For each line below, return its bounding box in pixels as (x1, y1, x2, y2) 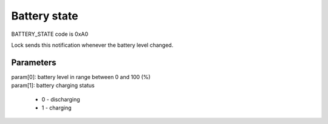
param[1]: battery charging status (11, 82, 95, 89)
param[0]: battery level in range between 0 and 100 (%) (11, 73, 151, 80)
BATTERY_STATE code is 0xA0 (11, 30, 89, 38)
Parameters (11, 57, 56, 67)
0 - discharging (41, 95, 80, 103)
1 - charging (41, 104, 72, 112)
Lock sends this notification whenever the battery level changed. (11, 41, 174, 49)
